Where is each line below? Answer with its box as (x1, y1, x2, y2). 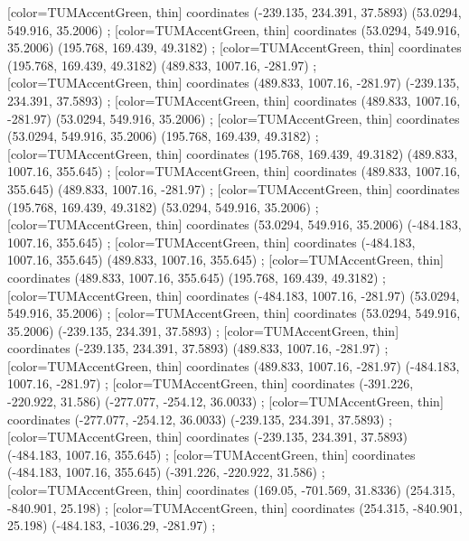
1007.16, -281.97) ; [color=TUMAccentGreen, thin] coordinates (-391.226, (7, 374, 414, 393)
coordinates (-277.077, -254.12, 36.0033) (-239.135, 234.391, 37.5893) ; (7, 409, 392, 428)
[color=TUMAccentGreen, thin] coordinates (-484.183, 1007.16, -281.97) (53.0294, (7, 285, 460, 304)
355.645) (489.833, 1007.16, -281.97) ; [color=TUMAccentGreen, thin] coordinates (7, 179, 460, 198)
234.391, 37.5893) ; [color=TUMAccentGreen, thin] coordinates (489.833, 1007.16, (7, 90, 461, 109)
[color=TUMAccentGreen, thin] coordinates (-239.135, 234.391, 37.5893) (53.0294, (7, 3, 462, 21)
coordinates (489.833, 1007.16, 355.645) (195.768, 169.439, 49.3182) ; (7, 267, 386, 286)
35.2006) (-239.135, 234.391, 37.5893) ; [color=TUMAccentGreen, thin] (7, 321, 399, 340)
